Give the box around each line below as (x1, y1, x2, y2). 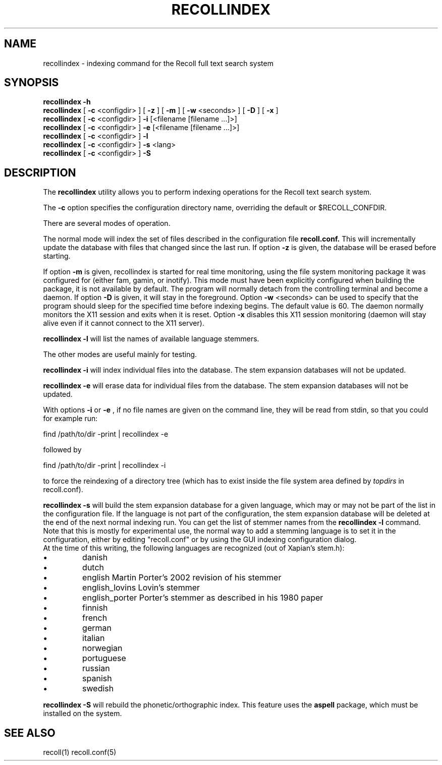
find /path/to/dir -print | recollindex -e (43, 430, 169, 439)
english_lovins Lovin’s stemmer (82, 582, 200, 593)
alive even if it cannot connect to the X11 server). (43, 319, 204, 328)
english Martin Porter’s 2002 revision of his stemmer (82, 572, 282, 583)
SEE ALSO (4, 726, 56, 739)
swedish (82, 683, 114, 694)
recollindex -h (43, 97, 91, 106)
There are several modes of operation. (43, 219, 171, 228)
